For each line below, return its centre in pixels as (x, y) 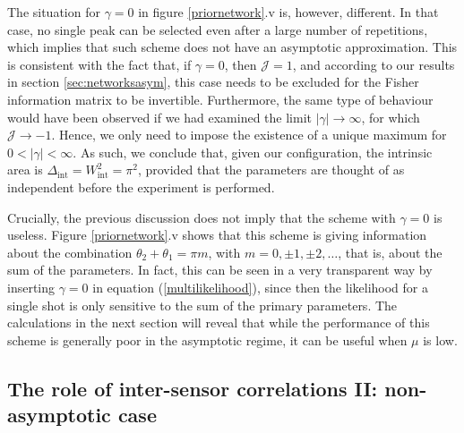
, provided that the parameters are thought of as (271, 170)
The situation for (54, 12)
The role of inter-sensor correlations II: (193, 388)
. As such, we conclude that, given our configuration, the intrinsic (253, 152)
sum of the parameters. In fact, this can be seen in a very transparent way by (220, 270)
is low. (440, 340)
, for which (391, 117)
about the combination (70, 252)
